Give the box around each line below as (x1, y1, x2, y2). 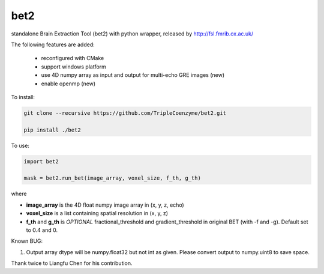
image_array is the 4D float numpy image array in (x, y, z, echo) (26, 201, 184, 209)
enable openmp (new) (41, 80, 96, 87)
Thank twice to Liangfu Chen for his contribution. (11, 260, 133, 267)
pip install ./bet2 (23, 126, 81, 133)
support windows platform (41, 63, 106, 70)
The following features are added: (11, 41, 95, 48)
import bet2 (23, 158, 59, 165)
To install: (11, 93, 35, 100)
